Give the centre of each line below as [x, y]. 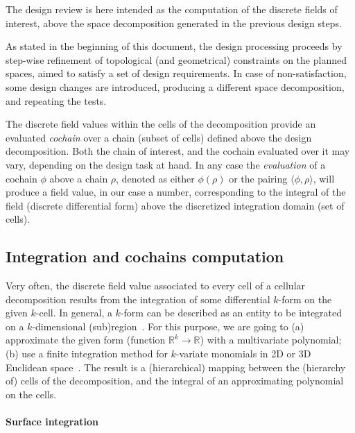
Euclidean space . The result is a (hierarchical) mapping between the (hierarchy [176, 367]
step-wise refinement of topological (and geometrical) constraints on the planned [176, 59]
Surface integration [52, 422]
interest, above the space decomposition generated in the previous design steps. [174, 23]
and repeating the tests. [56, 100]
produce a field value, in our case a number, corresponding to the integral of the [176, 192]
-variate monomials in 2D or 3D [243, 354]
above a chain [79, 178]
